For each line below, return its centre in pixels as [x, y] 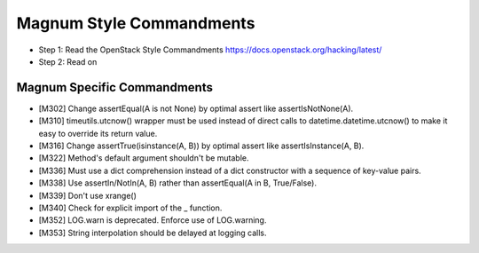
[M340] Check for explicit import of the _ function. [130, 208]
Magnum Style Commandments [136, 23]
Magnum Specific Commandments [114, 87]
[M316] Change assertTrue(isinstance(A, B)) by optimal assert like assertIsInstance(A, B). [201, 146]
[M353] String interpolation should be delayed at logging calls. [153, 233]
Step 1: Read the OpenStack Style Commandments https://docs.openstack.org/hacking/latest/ [210, 50]
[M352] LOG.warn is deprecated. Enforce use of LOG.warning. [153, 220]
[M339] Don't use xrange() [88, 195]
